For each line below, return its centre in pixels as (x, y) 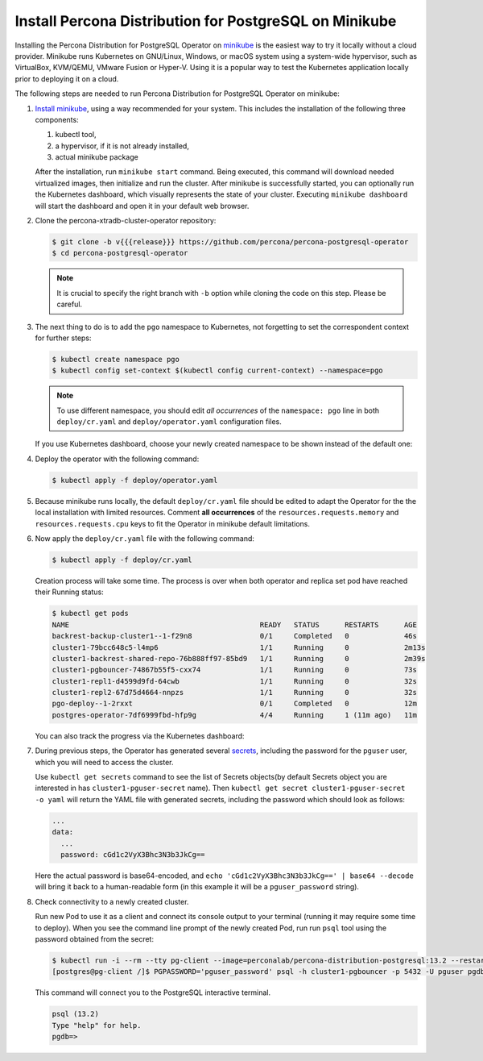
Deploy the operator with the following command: (117, 459)
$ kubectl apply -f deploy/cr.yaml (122, 560)
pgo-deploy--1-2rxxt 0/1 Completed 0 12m (235, 704)
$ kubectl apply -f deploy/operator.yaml (135, 480)
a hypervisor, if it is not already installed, (122, 146)
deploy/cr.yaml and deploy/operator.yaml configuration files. (169, 422)
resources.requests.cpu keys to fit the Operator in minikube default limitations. (172, 523)
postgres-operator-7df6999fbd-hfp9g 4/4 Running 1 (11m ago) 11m (235, 715)
